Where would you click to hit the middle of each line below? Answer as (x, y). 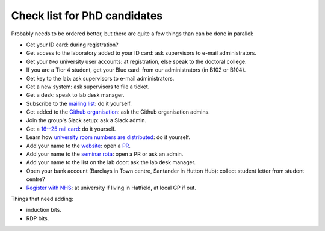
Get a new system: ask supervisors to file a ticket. (88, 87)
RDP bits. (38, 218)
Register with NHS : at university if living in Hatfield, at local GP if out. (111, 188)
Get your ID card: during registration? (72, 45)
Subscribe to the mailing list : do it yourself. (79, 103)
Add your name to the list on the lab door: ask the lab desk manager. (111, 162)
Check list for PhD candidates (87, 16)
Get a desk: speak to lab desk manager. (75, 95)
